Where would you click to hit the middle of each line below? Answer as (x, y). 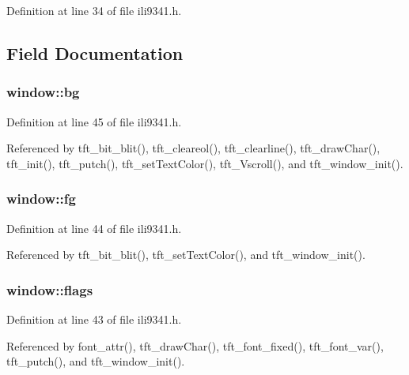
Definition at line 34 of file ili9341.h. (94, 10)
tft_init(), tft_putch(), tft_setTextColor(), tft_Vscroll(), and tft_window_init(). (205, 163)
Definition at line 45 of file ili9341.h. (94, 121)
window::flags (50, 289)
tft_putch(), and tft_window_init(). (96, 361)
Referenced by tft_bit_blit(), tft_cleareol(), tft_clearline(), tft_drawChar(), (193, 148)
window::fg (41, 199)
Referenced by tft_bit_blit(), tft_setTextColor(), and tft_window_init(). (186, 255)
